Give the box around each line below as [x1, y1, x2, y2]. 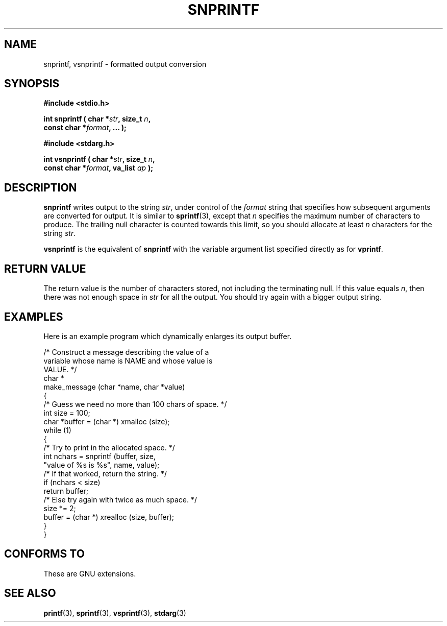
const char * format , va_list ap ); [43, 163, 154, 173]
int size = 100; [43, 408, 90, 417]
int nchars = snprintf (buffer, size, [43, 451, 156, 461]
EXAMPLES [4, 310, 63, 323]
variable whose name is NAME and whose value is [43, 356, 213, 365]
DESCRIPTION [4, 181, 77, 194]
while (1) [43, 425, 71, 435]
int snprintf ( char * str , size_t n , [43, 114, 151, 124]
